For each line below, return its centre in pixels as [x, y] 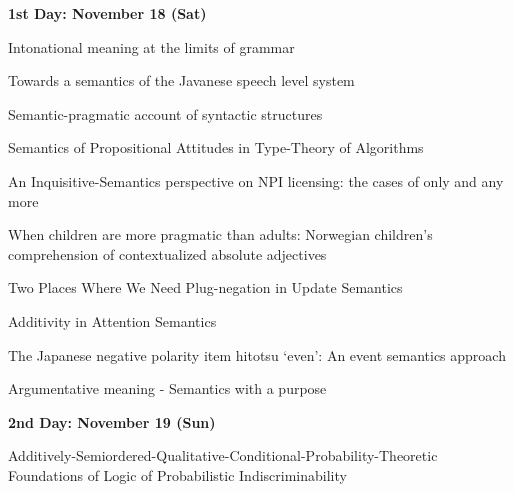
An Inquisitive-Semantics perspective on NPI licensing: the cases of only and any [256, 180]
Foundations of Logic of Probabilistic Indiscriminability [177, 474]
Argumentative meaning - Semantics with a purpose [167, 388]
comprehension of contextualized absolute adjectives [167, 253]
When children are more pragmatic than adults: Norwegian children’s [220, 234]
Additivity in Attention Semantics [112, 320]
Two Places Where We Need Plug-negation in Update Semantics [205, 287]
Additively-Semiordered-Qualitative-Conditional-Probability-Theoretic [223, 455]
